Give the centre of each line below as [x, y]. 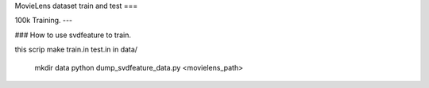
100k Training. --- [44, 21]
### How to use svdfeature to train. [73, 35]
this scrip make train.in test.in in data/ [76, 50]
